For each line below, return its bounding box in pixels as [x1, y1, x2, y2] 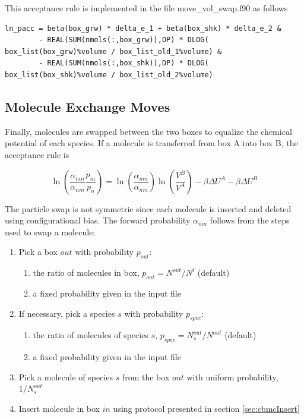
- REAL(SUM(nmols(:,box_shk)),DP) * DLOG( [39, 59, 209, 68]
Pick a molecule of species [18, 370, 113, 383]
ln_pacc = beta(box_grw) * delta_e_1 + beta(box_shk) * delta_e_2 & [5, 24, 281, 33]
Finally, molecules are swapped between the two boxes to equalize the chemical [5, 125, 292, 137]
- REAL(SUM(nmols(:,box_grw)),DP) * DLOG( [39, 36, 209, 45]
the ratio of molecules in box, [33, 266, 140, 279]
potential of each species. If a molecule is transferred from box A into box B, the [5, 137, 298, 149]
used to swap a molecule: [5, 225, 96, 238]
